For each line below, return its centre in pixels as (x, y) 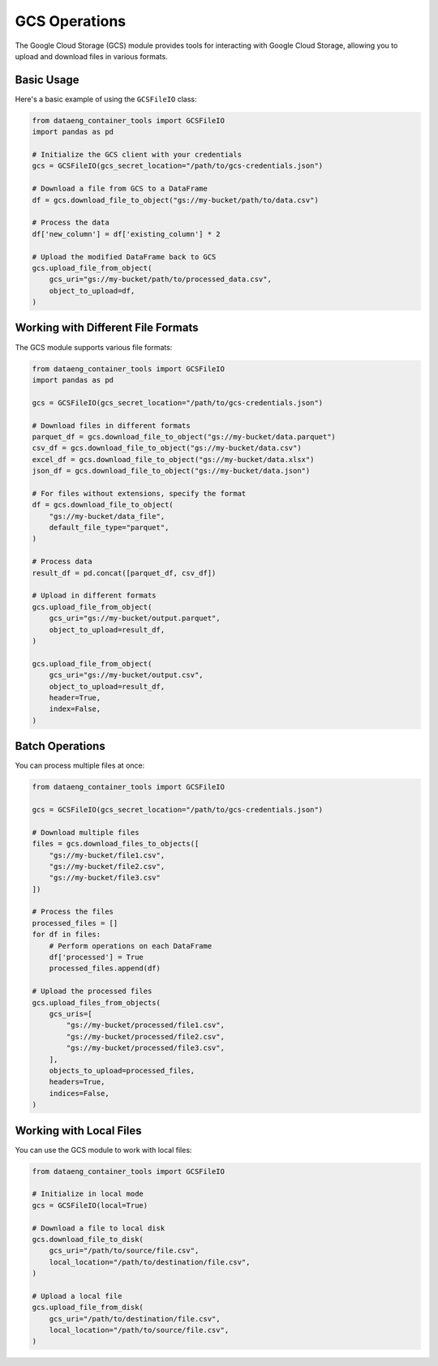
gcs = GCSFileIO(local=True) (90, 1205)
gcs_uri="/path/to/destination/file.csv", (135, 1319)
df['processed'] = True (96, 957)
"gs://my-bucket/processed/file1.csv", (145, 1025)
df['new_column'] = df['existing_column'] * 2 (126, 234)
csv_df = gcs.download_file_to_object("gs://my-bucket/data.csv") (167, 448)
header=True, (75, 698)
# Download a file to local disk (99, 1228)
